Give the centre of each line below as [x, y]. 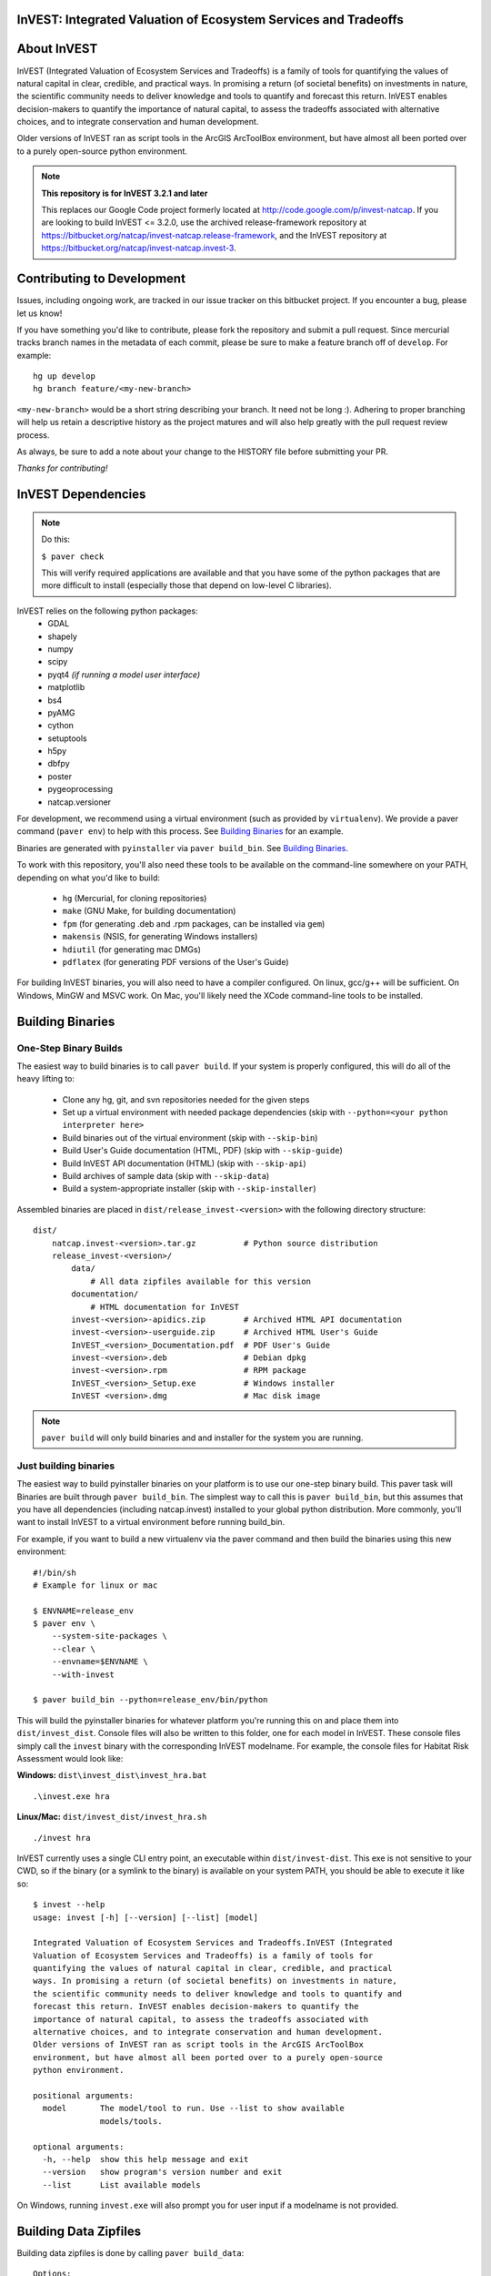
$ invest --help [69, 1905]
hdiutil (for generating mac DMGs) [132, 949]
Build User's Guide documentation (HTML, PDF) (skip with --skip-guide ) [202, 1151]
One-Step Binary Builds [70, 1048]
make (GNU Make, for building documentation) [149, 911]
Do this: [56, 539]
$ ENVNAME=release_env [84, 1610]
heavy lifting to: [46, 1079]
